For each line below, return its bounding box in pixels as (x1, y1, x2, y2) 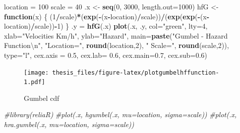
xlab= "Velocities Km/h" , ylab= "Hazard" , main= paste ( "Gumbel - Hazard (4, 30, 228, 41)
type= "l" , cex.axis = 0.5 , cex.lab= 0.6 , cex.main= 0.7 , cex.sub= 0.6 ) (4, 49, 207, 60)
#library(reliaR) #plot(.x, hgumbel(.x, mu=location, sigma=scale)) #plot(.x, (4, 109, 237, 120)
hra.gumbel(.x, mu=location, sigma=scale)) (4, 119, 134, 130)
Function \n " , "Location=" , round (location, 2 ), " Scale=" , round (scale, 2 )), (4, 40, 229, 50)
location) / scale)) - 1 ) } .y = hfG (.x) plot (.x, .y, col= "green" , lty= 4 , (4, 21, 208, 31)
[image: (24, 69, 49, 76)
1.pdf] (24, 79, 45, 86)
